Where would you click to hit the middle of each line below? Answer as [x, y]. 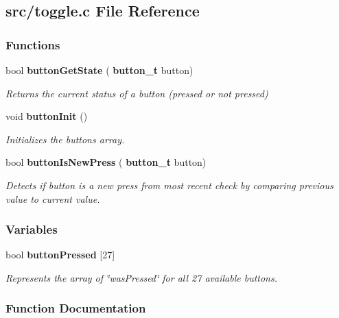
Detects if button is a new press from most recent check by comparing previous [169, 185]
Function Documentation [76, 308]
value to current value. [53, 198]
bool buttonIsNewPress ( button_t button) [106, 162]
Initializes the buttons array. [65, 139]
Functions [33, 44]
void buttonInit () [47, 116]
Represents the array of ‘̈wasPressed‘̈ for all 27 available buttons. [141, 277]
